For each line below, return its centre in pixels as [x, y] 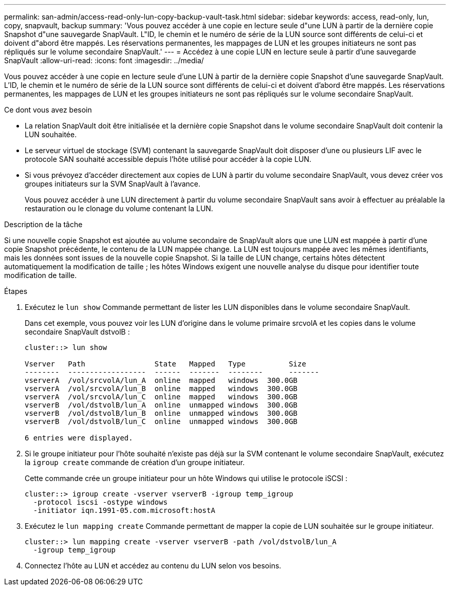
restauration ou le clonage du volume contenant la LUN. [119, 208]
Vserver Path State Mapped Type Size [165, 364]
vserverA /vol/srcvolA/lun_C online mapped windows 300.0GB [161, 397]
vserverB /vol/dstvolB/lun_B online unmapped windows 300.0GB [161, 413]
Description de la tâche [43, 224]
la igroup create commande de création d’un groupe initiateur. [135, 462]
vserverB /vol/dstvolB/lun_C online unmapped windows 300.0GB [161, 421]
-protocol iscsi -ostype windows [100, 502]
